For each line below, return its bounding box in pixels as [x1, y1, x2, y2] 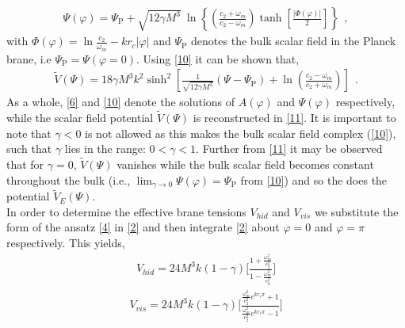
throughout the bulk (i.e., [6, 171, 131, 188]
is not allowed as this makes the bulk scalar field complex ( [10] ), [85, 124, 396, 141]
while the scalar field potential [6, 109, 154, 125]
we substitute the [314, 203, 399, 219]
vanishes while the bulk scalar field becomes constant [117, 155, 374, 172]
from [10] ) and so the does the [240, 171, 388, 188]
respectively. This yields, [6, 235, 125, 251]
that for [6, 155, 44, 172]
